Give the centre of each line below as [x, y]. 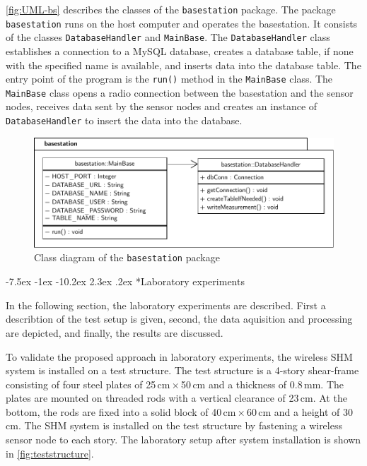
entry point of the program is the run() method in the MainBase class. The [169, 79]
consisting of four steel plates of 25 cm [88, 384]
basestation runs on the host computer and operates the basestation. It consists [182, 23]
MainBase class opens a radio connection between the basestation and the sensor [180, 92]
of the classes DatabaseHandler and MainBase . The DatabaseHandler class [168, 37]
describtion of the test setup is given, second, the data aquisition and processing [179, 319]
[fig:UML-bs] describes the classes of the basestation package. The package [171, 9]
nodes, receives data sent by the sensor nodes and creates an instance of [162, 106]
